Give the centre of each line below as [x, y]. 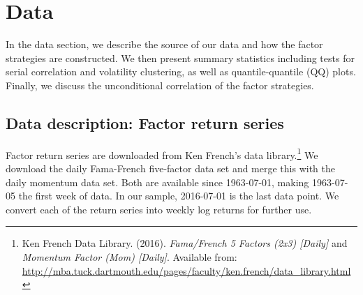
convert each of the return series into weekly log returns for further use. [159, 209]
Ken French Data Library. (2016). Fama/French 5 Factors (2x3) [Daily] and [185, 243]
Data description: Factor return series [145, 122]
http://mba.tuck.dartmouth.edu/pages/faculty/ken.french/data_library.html [186, 270]
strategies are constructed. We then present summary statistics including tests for [180, 58]
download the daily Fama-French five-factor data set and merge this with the [170, 168]
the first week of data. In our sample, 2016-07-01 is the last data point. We [179, 196]
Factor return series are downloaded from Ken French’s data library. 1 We [162, 153]
